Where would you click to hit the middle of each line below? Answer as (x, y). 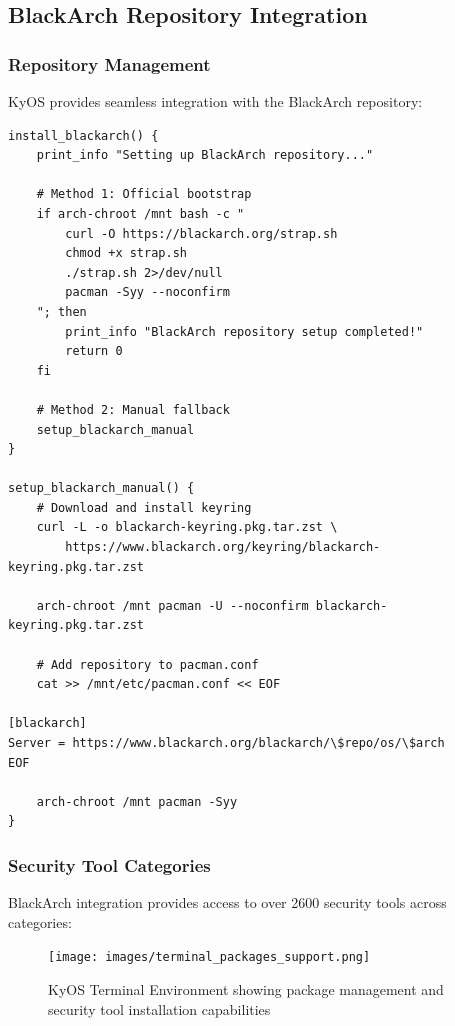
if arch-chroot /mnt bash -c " (140, 213)
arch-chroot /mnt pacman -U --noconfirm (172, 605)
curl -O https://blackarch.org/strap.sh (201, 233)
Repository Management (109, 63)
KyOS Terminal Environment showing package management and (246, 989)
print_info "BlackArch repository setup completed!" (244, 331)
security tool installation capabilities (159, 1008)
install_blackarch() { (83, 135)
